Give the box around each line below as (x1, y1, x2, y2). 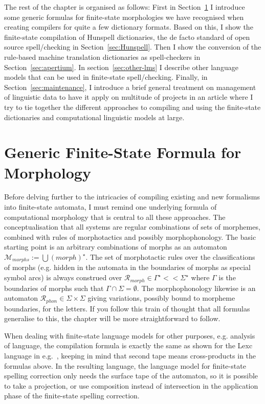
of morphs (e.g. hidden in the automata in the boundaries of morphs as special (4, 262, 251, 273)
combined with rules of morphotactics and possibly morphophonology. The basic (4, 231, 256, 242)
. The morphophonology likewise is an (137, 282, 256, 293)
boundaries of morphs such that (4, 282, 104, 293)
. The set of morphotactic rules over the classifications (85, 252, 255, 262)
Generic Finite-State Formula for (4, 142, 241, 163)
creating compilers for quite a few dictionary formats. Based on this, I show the (4, 21, 253, 32)
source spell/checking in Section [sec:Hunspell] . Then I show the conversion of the (4, 41, 261, 52)
